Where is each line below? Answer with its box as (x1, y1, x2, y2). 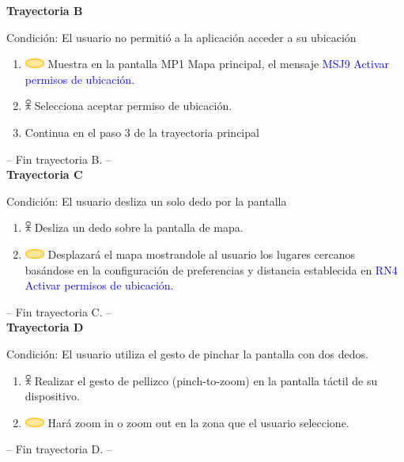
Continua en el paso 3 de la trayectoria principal (25, 123, 259, 140)
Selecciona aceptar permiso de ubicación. (34, 97, 232, 114)
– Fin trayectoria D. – (6, 441, 112, 457)
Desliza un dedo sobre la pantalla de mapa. (34, 219, 244, 236)
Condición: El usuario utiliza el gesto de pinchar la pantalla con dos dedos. (6, 345, 368, 362)
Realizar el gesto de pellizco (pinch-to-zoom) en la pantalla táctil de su (34, 372, 378, 388)
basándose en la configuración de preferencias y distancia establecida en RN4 (25, 261, 398, 278)
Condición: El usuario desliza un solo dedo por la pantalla (6, 192, 287, 209)
